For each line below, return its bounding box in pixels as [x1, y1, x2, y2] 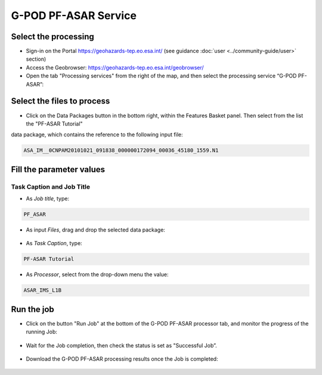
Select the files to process [11, 96, 110, 107]
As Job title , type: [26, 195, 70, 202]
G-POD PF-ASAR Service [11, 9, 137, 22]
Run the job [11, 304, 55, 314]
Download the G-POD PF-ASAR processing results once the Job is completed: [26, 355, 218, 362]
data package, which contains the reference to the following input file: [11, 131, 183, 138]
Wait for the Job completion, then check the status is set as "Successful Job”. [26, 342, 217, 349]
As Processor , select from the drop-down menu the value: [26, 271, 169, 278]
